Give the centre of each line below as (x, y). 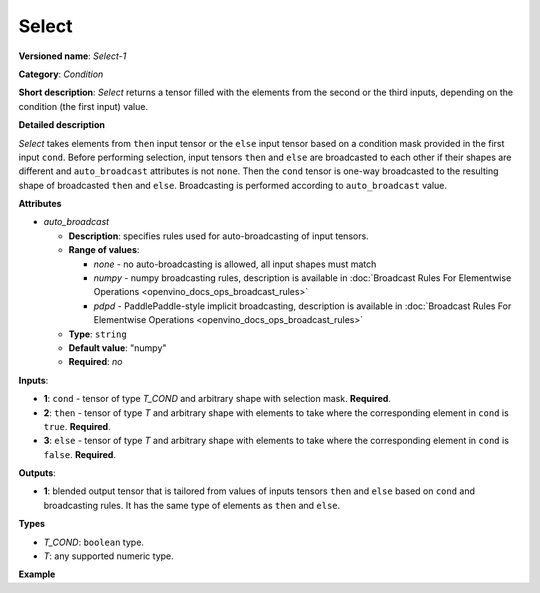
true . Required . (77, 426)
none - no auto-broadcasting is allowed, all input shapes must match (235, 264)
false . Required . (80, 454)
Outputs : (37, 473)
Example (37, 574)
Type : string (97, 334)
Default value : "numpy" (117, 347)
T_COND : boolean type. (94, 542)
